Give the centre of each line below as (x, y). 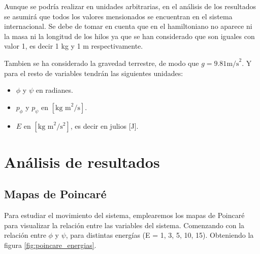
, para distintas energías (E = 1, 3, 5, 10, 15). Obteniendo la (160, 235)
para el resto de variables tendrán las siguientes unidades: (94, 73)
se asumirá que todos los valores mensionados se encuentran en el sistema (118, 16)
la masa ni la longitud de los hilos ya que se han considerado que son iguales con (129, 36)
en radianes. (54, 90)
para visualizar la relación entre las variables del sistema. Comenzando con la (124, 225)
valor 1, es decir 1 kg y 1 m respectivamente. (74, 46)
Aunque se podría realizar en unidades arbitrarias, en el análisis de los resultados (130, 6)
